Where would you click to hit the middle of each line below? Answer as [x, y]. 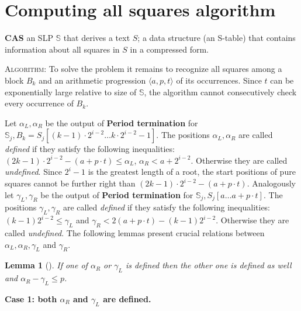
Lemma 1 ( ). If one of [46, 265]
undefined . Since [34, 172]
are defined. [127, 299]
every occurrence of [39, 103]
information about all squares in [62, 49]
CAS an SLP [29, 38]
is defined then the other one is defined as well [208, 265]
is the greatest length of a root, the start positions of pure [192, 172]
